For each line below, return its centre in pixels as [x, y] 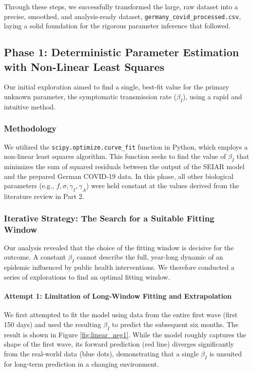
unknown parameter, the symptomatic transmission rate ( [90, 97]
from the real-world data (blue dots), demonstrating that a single [101, 353]
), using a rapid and [213, 97]
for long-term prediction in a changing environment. [81, 363]
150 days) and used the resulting [53, 324]
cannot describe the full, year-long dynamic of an [150, 257]
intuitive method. [30, 106]
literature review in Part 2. [44, 196]
